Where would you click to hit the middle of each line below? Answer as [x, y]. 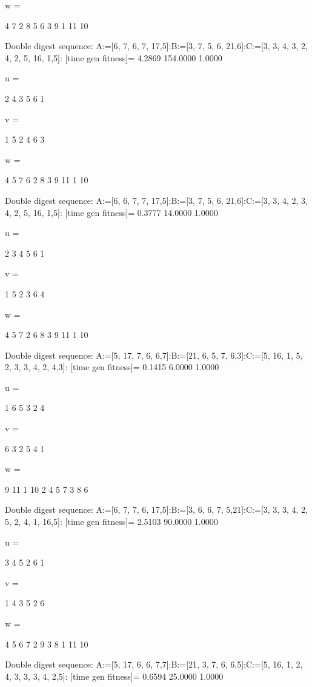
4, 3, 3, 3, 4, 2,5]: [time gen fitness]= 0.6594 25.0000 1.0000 [114, 676]
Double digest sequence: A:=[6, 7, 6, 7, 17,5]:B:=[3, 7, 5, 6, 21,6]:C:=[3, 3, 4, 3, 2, [156, 46]
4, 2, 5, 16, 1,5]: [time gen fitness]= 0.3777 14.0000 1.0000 [111, 212]
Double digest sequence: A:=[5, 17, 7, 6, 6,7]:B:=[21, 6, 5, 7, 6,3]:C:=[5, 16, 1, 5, [154, 355]
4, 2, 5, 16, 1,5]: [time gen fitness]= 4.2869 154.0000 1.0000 [114, 57]
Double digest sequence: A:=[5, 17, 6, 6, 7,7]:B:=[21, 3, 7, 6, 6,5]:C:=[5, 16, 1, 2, [154, 664]
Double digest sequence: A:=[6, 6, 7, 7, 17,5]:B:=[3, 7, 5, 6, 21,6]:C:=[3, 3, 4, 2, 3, [156, 200]
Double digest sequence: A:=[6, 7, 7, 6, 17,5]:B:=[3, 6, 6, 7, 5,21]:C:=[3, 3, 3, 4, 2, [156, 509]
